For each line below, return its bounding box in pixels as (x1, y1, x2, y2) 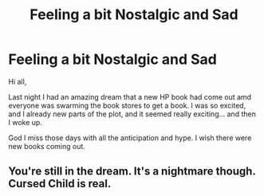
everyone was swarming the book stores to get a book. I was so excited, (8, 100, 246, 110)
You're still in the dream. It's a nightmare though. (8, 165, 256, 178)
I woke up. (8, 117, 42, 127)
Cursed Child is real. (8, 177, 112, 190)
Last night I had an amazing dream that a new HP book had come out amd (8, 92, 252, 101)
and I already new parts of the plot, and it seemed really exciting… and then (8, 109, 257, 119)
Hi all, (8, 76, 27, 86)
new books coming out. (8, 141, 86, 151)
